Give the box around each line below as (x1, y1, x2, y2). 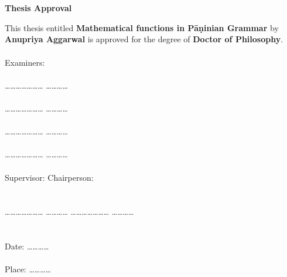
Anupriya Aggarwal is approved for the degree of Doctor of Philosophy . (5, 33, 283, 45)
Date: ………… (5, 240, 49, 252)
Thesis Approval (5, 2, 72, 14)
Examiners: (5, 56, 45, 68)
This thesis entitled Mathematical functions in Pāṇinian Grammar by (5, 21, 279, 33)
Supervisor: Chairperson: (5, 171, 94, 183)
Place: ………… (5, 263, 51, 275)
